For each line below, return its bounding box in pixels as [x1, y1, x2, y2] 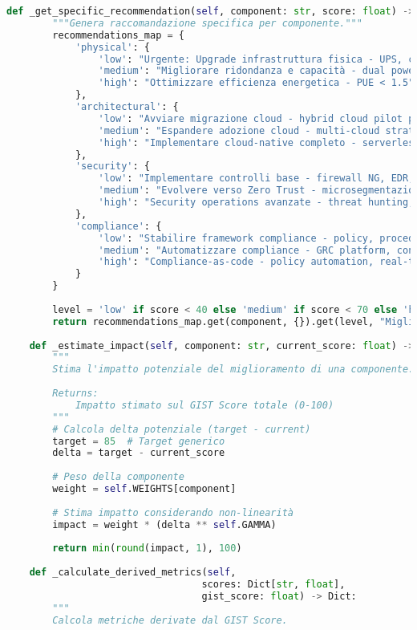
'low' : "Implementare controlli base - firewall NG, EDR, [98, 173, 415, 185]
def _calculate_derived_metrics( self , [29, 567, 237, 579]
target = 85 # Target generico [52, 435, 225, 447]
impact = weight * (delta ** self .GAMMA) [52, 518, 277, 530]
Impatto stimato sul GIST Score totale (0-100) [75, 399, 334, 411]
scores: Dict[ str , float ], [201, 579, 346, 590]
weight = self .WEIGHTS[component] [52, 483, 237, 494]
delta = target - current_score [52, 447, 225, 459]
